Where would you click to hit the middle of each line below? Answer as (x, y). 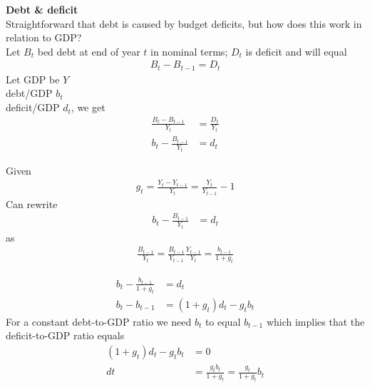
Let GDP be (33, 79)
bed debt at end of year (89, 51)
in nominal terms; (189, 51)
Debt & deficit (42, 9)
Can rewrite (32, 203)
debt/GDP (29, 93)
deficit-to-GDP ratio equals (65, 335)
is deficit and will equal (296, 51)
